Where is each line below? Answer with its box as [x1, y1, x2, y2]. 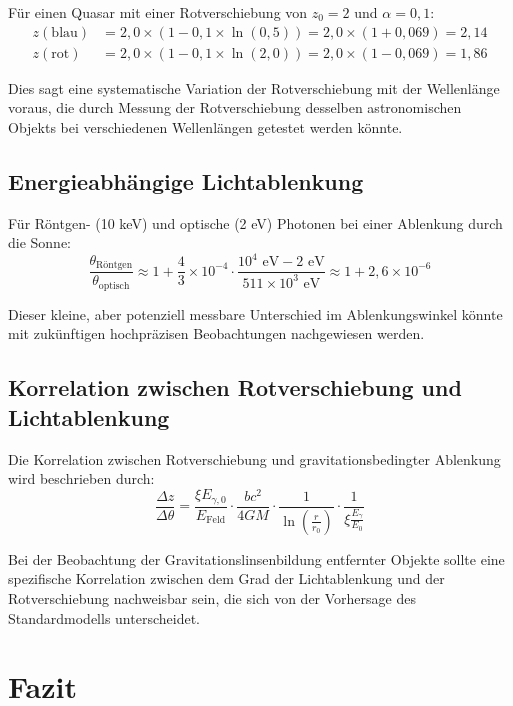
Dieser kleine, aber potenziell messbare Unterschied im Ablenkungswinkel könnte [8, 303, 503, 324]
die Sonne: [8, 232, 72, 253]
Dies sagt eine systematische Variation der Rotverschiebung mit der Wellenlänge [8, 77, 500, 98]
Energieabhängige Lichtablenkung [8, 165, 364, 196]
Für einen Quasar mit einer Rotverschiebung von [8, 2, 308, 22]
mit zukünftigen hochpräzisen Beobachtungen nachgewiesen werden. [8, 323, 425, 344]
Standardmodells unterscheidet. [8, 607, 200, 628]
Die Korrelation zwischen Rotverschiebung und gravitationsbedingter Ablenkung [8, 448, 501, 469]
